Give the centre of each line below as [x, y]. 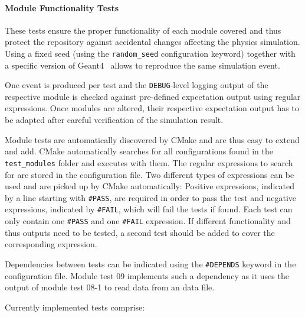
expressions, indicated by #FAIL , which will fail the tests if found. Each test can [149, 209]
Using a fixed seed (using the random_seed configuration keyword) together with [150, 53]
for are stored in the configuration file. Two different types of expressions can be [150, 174]
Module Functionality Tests [62, 7]
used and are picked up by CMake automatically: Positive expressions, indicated [150, 186]
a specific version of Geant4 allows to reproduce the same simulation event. [142, 65]
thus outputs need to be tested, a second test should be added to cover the [140, 232]
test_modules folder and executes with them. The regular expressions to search [149, 162]
